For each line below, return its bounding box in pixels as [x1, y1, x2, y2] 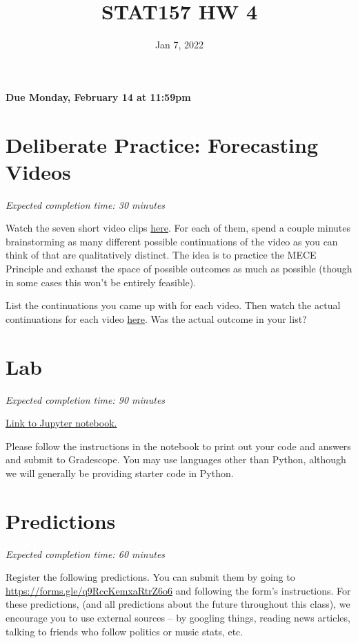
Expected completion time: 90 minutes [6, 392, 166, 407]
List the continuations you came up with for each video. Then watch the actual [6, 298, 341, 313]
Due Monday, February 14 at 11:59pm [6, 89, 191, 104]
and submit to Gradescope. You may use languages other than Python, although [6, 452, 346, 467]
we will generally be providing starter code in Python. [6, 465, 234, 480]
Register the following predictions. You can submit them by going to [6, 570, 295, 584]
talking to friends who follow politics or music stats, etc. [6, 624, 243, 638]
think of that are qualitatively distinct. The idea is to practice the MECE [6, 248, 317, 262]
